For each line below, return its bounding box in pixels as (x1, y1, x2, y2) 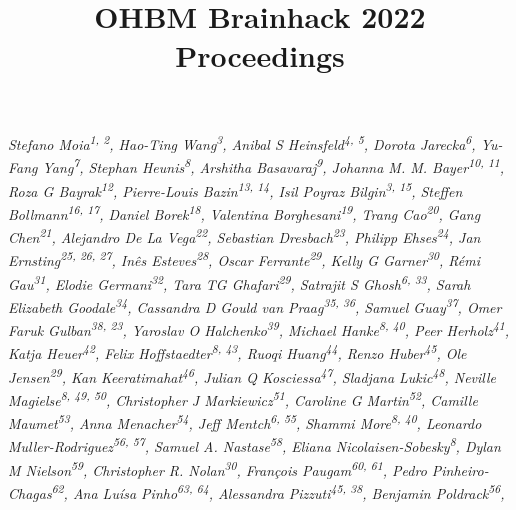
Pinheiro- (431, 459, 489, 480)
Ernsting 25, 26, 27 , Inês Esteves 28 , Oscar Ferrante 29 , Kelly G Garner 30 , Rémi (8, 247, 481, 271)
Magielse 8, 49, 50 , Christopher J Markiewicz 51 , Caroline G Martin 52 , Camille (8, 387, 478, 410)
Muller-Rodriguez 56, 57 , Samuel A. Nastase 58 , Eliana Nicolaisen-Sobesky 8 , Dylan (8, 433, 501, 457)
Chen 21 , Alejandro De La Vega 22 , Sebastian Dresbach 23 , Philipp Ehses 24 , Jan (8, 224, 481, 248)
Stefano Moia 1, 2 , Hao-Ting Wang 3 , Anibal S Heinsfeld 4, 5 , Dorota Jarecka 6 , (8, 131, 476, 155)
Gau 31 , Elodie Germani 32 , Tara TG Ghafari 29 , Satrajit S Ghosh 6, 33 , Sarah (8, 271, 471, 294)
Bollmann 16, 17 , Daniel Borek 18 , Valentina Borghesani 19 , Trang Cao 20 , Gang (8, 201, 481, 224)
